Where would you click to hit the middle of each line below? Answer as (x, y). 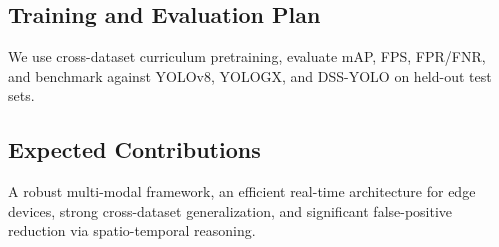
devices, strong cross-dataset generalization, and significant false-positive (230, 210)
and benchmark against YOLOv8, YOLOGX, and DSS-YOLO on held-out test (250, 75)
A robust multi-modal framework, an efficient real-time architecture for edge (242, 191)
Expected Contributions (134, 149)
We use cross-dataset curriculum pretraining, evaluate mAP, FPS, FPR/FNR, (247, 56)
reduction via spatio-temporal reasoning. (132, 230)
